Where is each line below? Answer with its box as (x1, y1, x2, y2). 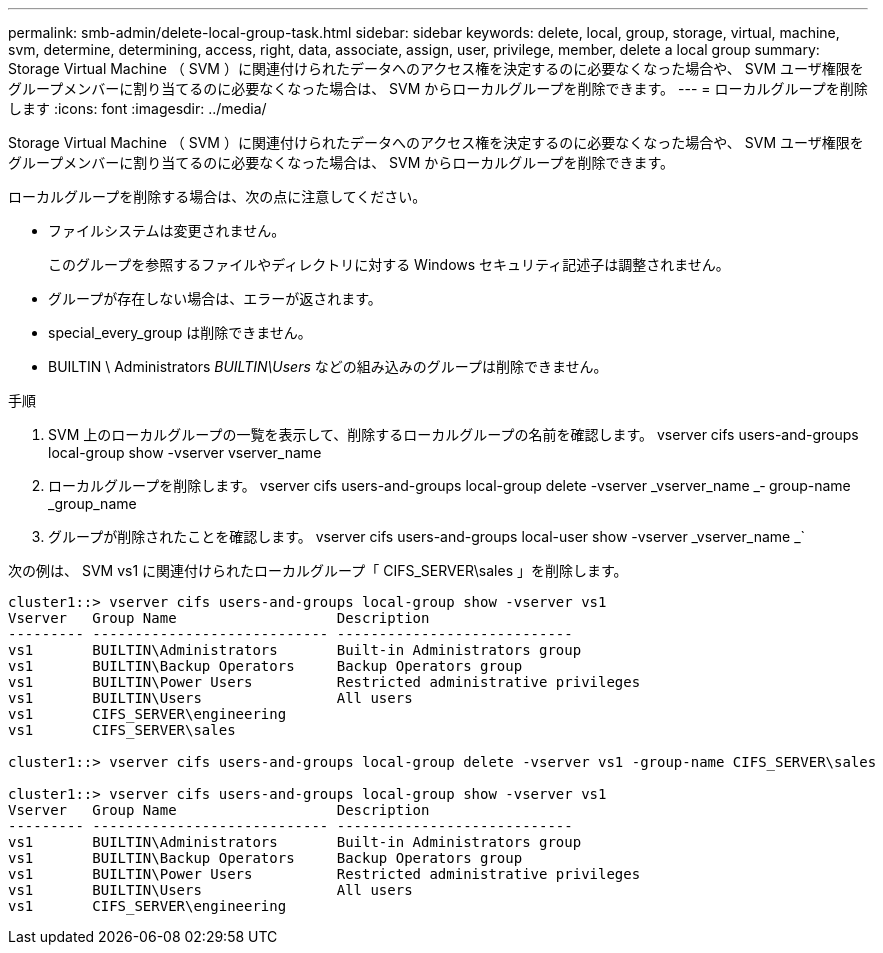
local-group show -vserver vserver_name (48, 444, 322, 461)
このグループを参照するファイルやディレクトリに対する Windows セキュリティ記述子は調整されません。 (48, 256, 730, 273)
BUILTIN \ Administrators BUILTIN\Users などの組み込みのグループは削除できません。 (48, 358, 608, 375)
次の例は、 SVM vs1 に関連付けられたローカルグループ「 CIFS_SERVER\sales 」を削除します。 (8, 562, 628, 579)
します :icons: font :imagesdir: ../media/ (8, 100, 267, 117)
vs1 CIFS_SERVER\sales (8, 722, 236, 738)
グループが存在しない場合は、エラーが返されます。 (48, 290, 382, 307)
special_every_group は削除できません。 (48, 324, 312, 341)
